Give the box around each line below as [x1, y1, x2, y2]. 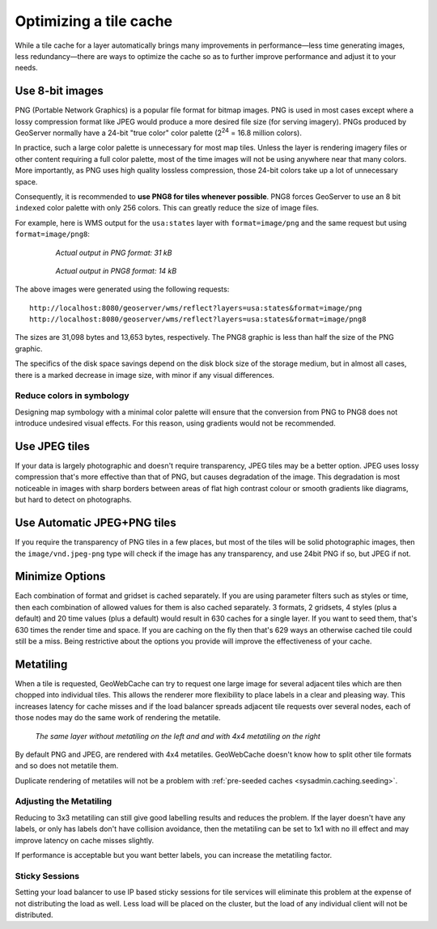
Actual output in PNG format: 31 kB [55, 248, 172, 257]
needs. [15, 63, 38, 73]
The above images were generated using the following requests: [15, 284, 230, 295]
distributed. [15, 910, 53, 919]
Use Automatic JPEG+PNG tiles [15, 516, 177, 530]
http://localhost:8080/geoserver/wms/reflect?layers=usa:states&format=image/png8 [29, 315, 367, 324]
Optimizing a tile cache [15, 12, 173, 30]
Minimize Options [15, 570, 106, 583]
